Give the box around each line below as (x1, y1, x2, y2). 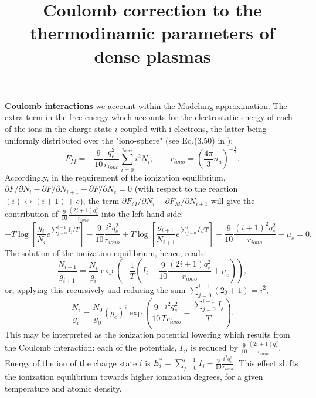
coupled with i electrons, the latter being (120, 122, 267, 134)
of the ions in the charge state (5, 122, 112, 134)
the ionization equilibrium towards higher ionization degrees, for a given (5, 370, 263, 383)
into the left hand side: (101, 207, 184, 220)
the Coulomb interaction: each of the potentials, (5, 341, 177, 353)
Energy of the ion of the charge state (5, 356, 137, 369)
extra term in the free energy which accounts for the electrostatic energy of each (5, 111, 293, 123)
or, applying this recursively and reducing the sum (5, 283, 186, 295)
